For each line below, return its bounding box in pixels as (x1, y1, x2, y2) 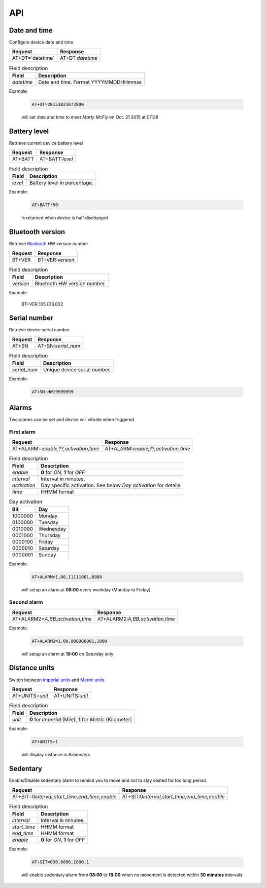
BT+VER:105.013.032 (21, 301, 64, 307)
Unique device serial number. (43, 366, 111, 373)
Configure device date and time (9, 39, 73, 45)
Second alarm (9, 599, 43, 606)
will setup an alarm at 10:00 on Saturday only (21, 651, 114, 656)
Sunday (38, 551, 56, 558)
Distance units (9, 664, 55, 672)
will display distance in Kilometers (21, 752, 91, 758)
